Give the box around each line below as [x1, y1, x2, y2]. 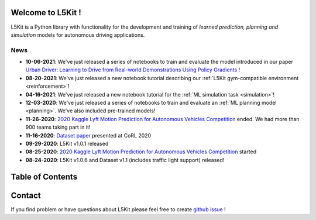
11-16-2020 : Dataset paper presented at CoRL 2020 [25, 132, 152, 139]
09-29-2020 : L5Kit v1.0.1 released [25, 140, 109, 147]
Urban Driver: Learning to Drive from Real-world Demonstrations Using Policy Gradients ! [25, 66, 241, 73]
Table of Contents [11, 171, 78, 181]
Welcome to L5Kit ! [11, 8, 81, 18]
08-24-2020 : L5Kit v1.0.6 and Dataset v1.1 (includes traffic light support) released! [25, 156, 225, 163]
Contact [11, 190, 41, 200]
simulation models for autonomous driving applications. [11, 31, 145, 38]
